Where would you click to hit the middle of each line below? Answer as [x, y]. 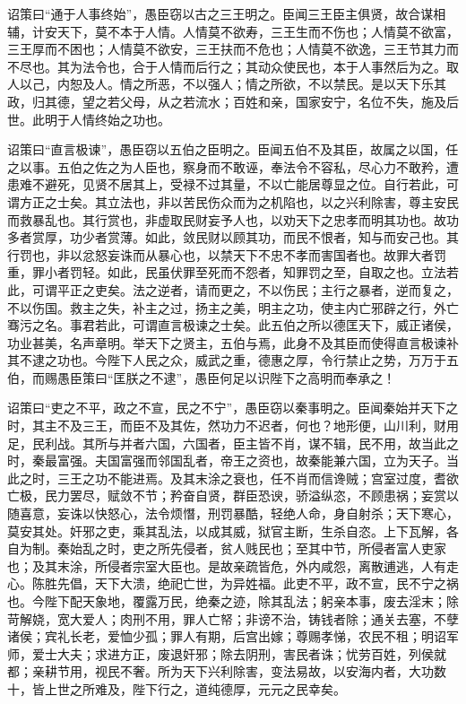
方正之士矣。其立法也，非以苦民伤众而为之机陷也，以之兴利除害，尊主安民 [239, 201]
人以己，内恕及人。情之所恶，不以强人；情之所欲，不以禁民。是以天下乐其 [227, 84]
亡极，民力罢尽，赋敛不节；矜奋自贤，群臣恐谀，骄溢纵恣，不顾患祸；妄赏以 [233, 495]
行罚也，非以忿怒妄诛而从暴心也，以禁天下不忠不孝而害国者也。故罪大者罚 [227, 254]
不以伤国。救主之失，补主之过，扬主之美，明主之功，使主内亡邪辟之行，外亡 [233, 307]
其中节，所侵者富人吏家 [377, 548]
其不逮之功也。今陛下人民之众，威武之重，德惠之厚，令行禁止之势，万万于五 [233, 360]
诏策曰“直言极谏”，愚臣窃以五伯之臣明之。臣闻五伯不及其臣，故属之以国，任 [233, 149]
